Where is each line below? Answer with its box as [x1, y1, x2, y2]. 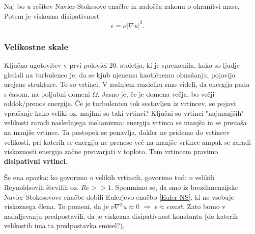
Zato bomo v [187, 201, 226, 211]
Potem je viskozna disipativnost [4, 10, 100, 21]
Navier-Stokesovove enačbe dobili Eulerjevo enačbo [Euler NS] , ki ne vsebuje [4, 191, 234, 202]
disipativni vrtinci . [4, 156, 68, 166]
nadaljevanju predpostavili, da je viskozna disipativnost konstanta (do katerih [4, 210, 238, 221]
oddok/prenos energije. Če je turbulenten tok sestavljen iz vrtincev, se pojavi [4, 98, 236, 108]
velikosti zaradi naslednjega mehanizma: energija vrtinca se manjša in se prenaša [4, 117, 247, 128]
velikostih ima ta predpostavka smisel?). [4, 220, 125, 231]
